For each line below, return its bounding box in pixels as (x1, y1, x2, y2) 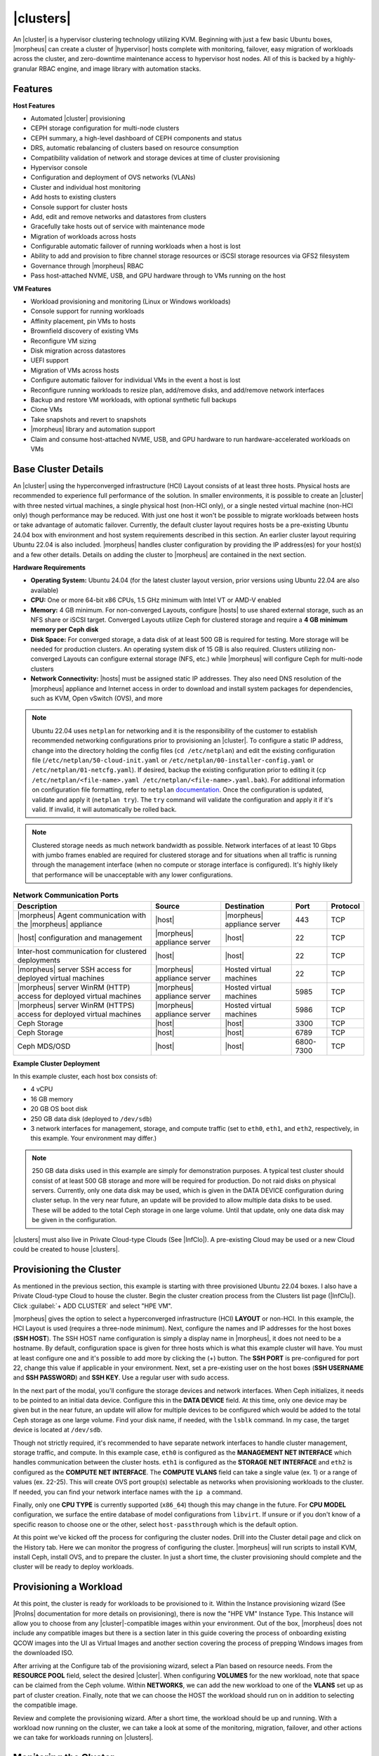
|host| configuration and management (17, 933, 142, 943)
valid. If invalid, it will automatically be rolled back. (32, 805, 177, 813)
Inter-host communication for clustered (17, 946, 147, 956)
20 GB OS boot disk (30, 1105, 88, 1113)
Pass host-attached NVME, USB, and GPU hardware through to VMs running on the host (30, 271, 286, 280)
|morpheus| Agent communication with (17, 910, 147, 920)
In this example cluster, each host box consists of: (13, 1072, 158, 1081)
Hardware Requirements (13, 563, 86, 572)
